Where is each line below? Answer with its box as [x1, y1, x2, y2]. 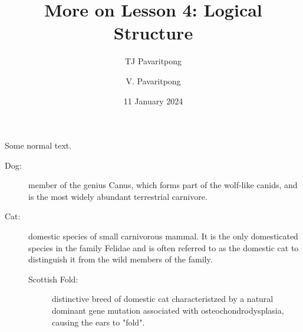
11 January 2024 [123, 94, 183, 107]
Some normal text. [5, 139, 72, 152]
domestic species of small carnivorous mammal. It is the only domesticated [28, 230, 298, 242]
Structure [113, 21, 193, 45]
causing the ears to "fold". [52, 315, 145, 328]
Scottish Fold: [28, 272, 78, 285]
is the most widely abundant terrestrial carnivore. [28, 190, 208, 202]
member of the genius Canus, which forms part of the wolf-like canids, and [28, 179, 298, 191]
